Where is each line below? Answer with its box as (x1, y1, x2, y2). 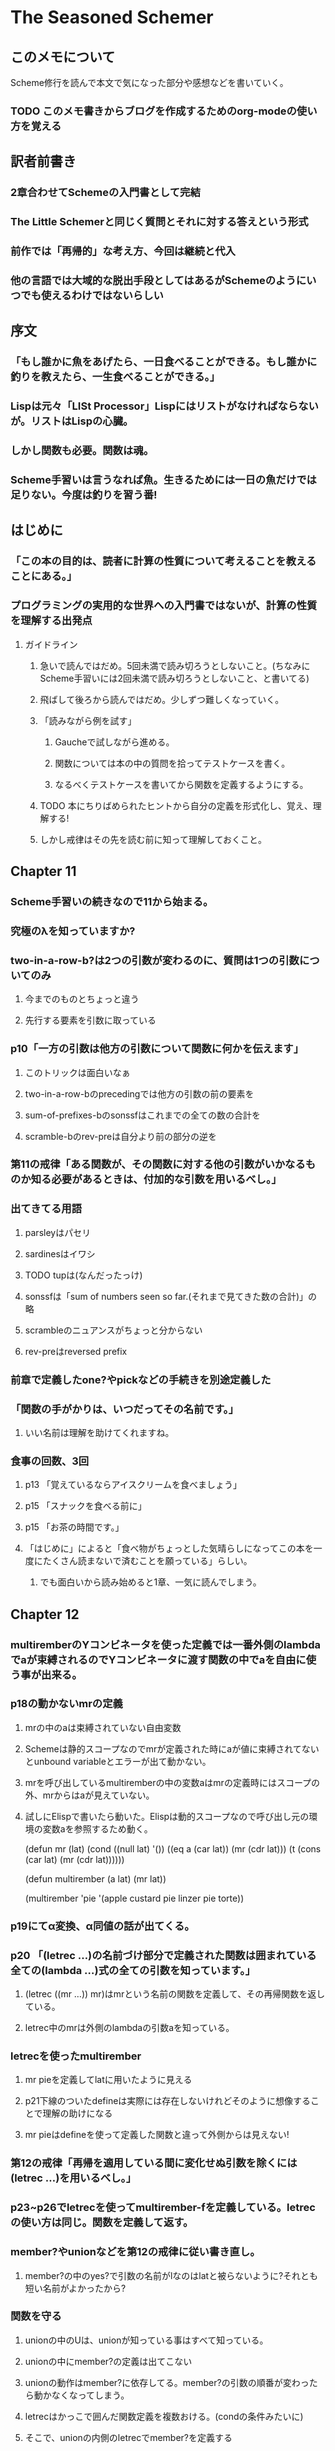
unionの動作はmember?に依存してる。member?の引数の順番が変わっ (24, 2376, 310, 2388)
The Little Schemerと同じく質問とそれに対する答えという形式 (10, 215, 309, 229)
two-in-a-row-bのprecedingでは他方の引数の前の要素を (24, 1087, 255, 1100)
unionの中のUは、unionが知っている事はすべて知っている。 (24, 2334, 269, 2346)
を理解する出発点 (10, 614, 93, 628)
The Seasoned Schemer (10, 6, 214, 29)
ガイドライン (24, 638, 78, 650)
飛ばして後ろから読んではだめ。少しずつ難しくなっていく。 (39, 693, 285, 705)
